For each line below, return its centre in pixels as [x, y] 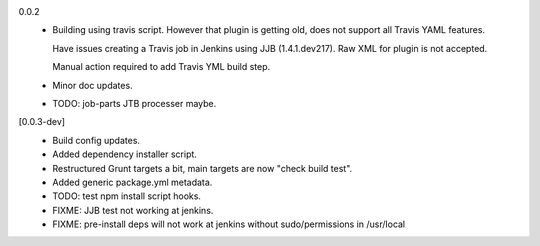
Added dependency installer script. [124, 154]
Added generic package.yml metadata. [132, 182]
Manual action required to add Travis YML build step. [161, 67]
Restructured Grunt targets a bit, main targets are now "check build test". [202, 168]
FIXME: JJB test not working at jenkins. [133, 210]
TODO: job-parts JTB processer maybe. [134, 103]
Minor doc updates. [93, 85]
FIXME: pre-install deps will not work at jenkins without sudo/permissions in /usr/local [229, 224]
